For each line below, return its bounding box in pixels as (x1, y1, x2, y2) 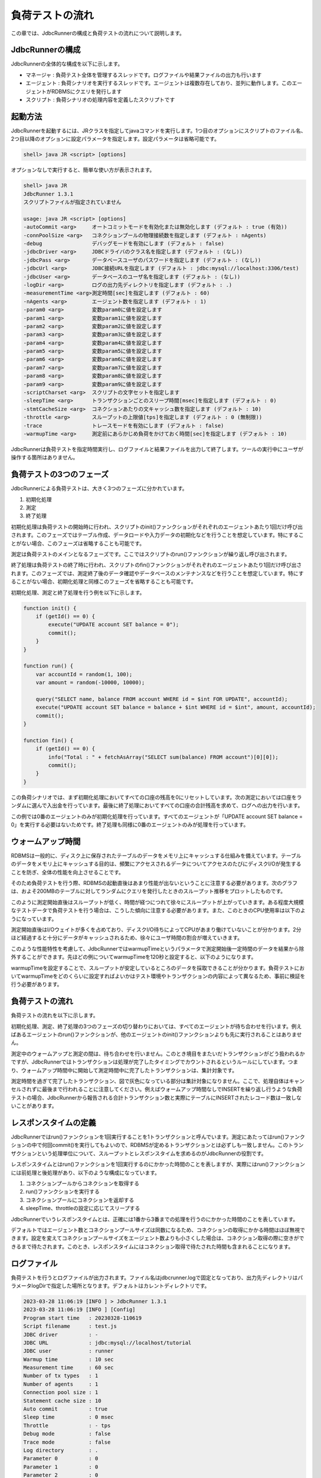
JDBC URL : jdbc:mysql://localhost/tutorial (23, 1339, 192, 1346)
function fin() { (23, 737, 74, 744)
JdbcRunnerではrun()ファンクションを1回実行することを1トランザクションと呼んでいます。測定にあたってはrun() (11, 1133, 284, 1140)
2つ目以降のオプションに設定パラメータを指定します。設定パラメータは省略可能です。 (11, 135, 220, 142)
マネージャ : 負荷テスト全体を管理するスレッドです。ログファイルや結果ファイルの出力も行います (25, 71, 262, 78)
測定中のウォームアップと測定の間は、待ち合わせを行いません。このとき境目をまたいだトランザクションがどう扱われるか (11, 1050, 305, 1057)
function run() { (23, 663, 74, 669)
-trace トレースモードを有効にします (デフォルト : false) (23, 422, 224, 429)
